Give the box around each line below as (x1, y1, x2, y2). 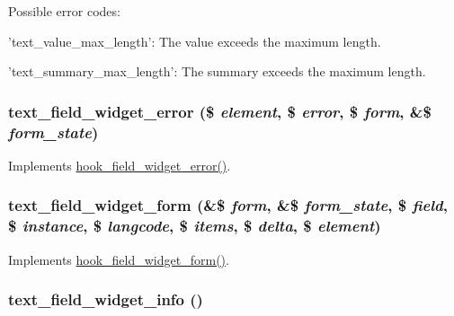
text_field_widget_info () (8, 288, 203, 311)
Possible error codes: (8, 2, 120, 20)
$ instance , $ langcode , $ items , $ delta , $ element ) (8, 215, 381, 237)
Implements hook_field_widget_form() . (8, 250, 229, 268)
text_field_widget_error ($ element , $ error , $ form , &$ (8, 100, 432, 122)
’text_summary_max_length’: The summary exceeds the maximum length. (8, 62, 426, 81)
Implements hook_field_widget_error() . (8, 155, 231, 174)
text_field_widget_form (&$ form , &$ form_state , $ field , (8, 194, 448, 216)
